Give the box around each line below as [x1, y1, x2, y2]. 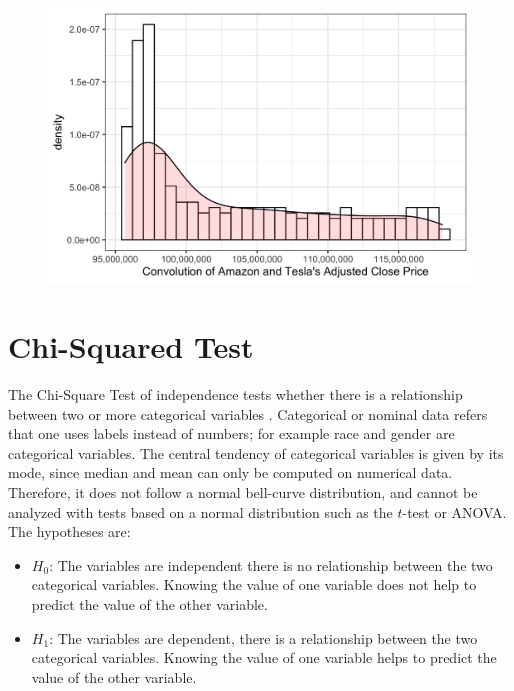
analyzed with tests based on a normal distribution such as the [8, 501, 393, 522]
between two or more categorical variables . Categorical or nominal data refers [8, 403, 488, 424]
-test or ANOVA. [402, 501, 507, 522]
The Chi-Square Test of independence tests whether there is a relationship [8, 384, 463, 405]
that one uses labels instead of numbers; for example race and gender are [8, 423, 455, 444]
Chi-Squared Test [8, 326, 254, 367]
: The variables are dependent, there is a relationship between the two [49, 627, 478, 648]
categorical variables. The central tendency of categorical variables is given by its [8, 442, 504, 463]
